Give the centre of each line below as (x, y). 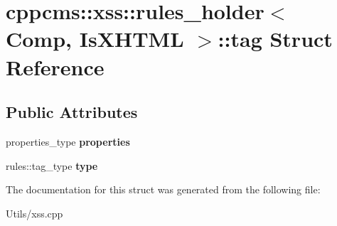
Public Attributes (72, 112)
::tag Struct (275, 39)
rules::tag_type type (52, 165)
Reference (55, 66)
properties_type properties (68, 141)
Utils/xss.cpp (34, 213)
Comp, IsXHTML (95, 39)
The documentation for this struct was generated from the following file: (163, 189)
